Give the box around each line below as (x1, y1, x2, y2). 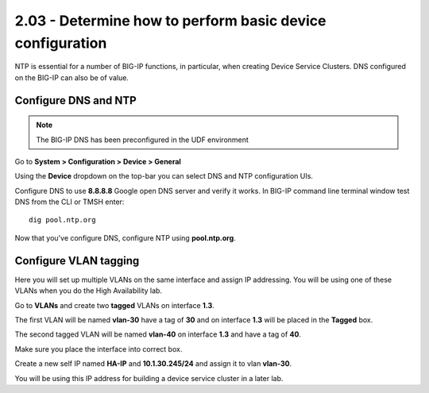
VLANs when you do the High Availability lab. (14, 286, 163, 295)
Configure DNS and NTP (14, 94, 137, 107)
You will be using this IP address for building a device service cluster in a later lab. (14, 373, 284, 383)
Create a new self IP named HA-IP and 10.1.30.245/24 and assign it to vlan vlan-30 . (14, 359, 292, 368)
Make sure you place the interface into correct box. (14, 344, 183, 353)
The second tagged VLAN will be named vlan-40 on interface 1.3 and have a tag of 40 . (14, 329, 302, 339)
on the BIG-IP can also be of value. (14, 72, 129, 83)
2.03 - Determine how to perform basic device (14, 12, 327, 29)
